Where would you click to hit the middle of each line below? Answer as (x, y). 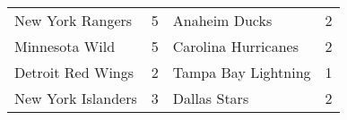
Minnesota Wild (65, 46)
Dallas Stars (211, 98)
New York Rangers (74, 20)
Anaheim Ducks (222, 20)
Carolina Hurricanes (235, 46)
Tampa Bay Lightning (242, 72)
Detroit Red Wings (74, 72)
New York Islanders (76, 98)
